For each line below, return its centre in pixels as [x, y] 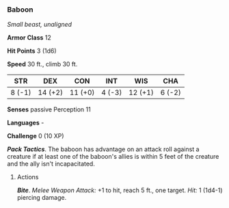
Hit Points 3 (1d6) [32, 51]
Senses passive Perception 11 [49, 109]
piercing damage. [42, 198]
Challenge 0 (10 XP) [36, 136]
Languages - [26, 123]
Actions [28, 177]
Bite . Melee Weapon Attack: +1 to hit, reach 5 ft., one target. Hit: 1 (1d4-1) [120, 190]
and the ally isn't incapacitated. [51, 164]
